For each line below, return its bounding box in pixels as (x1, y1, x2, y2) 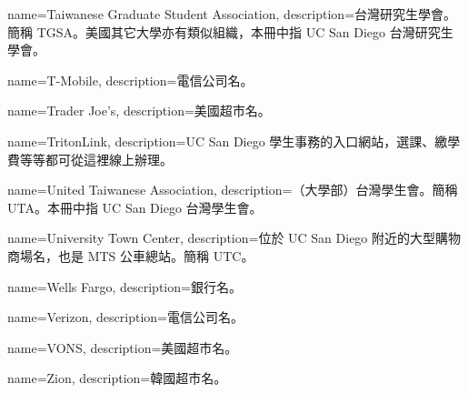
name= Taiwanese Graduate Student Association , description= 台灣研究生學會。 (7, 5, 457, 23)
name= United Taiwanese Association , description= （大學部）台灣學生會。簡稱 (7, 180, 458, 199)
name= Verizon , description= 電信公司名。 (7, 307, 244, 327)
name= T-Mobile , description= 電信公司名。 (7, 70, 254, 89)
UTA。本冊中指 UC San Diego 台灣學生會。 (7, 197, 263, 217)
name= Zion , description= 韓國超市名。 (7, 368, 227, 388)
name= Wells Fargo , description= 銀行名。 (7, 277, 242, 296)
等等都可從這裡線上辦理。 (19, 149, 173, 168)
